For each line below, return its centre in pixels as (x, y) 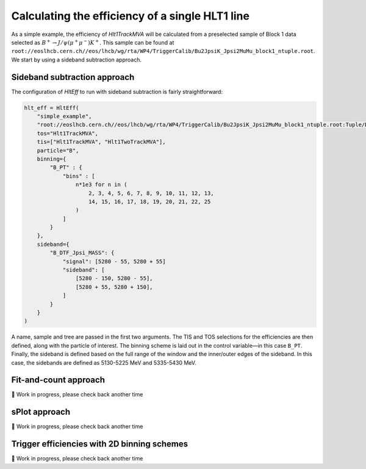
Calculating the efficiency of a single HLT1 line (131, 16)
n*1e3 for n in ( (101, 185)
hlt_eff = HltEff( (52, 108)
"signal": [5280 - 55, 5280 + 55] (114, 261)
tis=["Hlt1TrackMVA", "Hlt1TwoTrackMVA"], (101, 142)
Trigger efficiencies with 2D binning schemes (100, 444)
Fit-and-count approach (58, 380)
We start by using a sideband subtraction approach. (76, 59)
